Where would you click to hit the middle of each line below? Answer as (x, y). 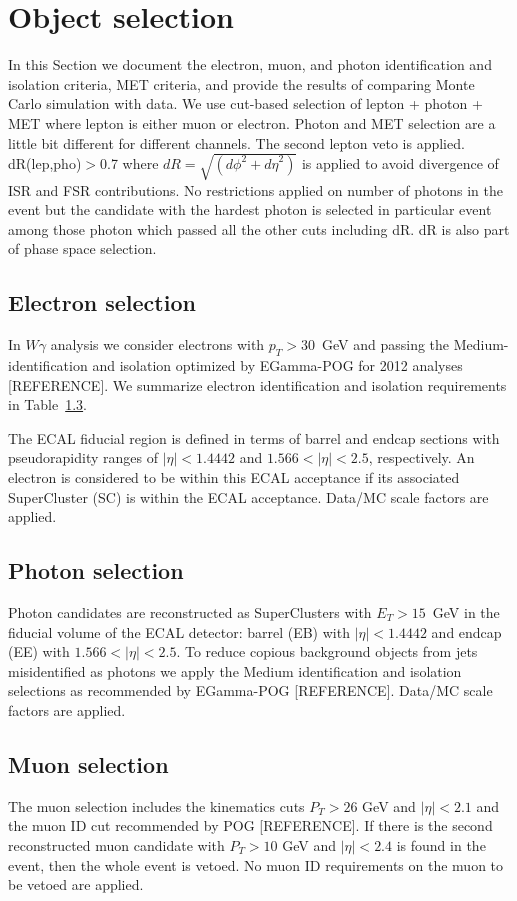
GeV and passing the (385, 344)
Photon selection (96, 570)
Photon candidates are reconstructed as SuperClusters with (190, 611)
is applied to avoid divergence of (400, 162)
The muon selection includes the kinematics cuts (156, 805)
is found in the (441, 844)
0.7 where (129, 162)
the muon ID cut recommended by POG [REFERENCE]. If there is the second (250, 825)
